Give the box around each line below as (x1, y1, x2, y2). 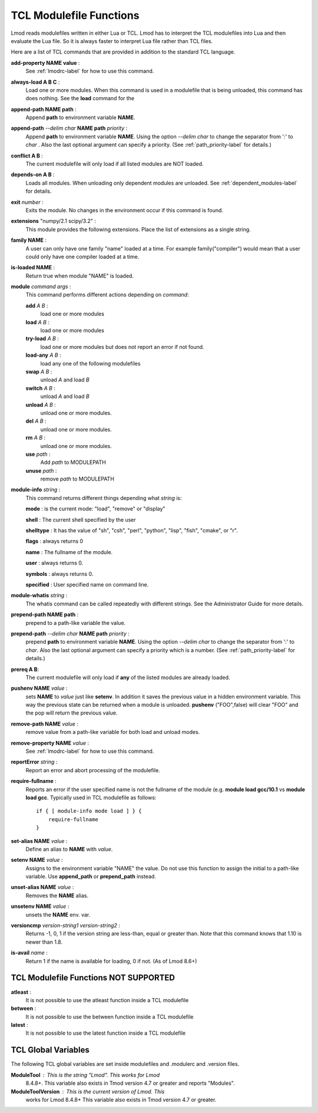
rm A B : (25, 434, 46, 442)
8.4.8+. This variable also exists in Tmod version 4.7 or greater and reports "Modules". (25, 1079, 235, 1087)
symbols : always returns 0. (25, 570, 94, 577)
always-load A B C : (11, 78, 60, 85)
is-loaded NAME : (11, 264, 55, 271)
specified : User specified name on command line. (25, 581, 149, 588)
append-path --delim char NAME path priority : (11, 124, 128, 132)
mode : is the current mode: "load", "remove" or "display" (25, 505, 165, 512)
